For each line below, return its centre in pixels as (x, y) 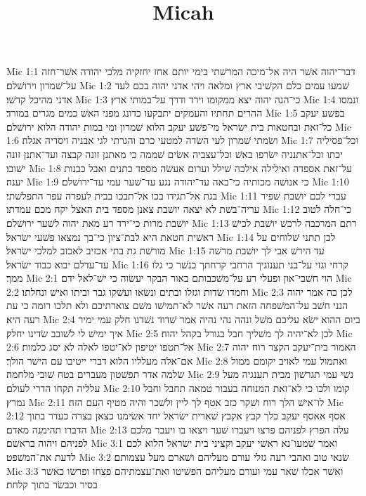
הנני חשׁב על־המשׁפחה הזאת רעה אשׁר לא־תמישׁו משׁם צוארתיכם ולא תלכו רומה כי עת (177, 305)
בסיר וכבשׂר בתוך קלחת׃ (52, 484)
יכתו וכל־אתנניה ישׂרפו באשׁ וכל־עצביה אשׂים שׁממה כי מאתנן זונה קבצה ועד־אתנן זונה (175, 154)
